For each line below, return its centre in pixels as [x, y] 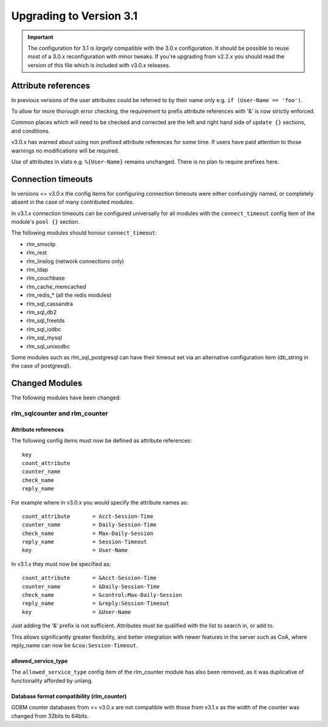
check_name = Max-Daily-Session [88, 533]
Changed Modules [47, 383]
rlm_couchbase [46, 278]
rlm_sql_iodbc [44, 329]
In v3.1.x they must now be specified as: [61, 564]
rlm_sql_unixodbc [48, 346]
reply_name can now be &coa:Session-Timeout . [74, 645]
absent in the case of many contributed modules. [73, 202]
